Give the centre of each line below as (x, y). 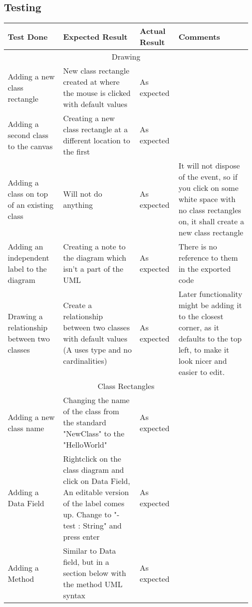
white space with (207, 199)
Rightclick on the (92, 459)
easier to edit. (202, 372)
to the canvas (30, 146)
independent (29, 258)
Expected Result (95, 36)
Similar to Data (90, 551)
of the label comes (94, 503)
